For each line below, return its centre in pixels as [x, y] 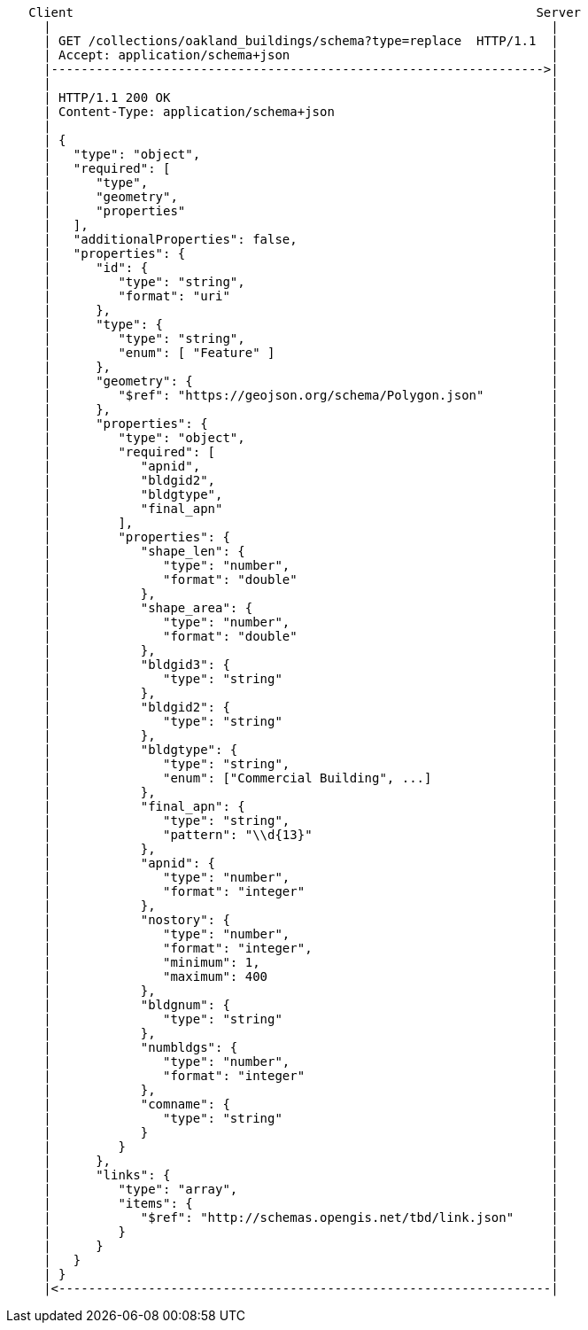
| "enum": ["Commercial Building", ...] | [301, 778]
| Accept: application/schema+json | [301, 55]
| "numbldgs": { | [301, 1047]
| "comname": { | [301, 1104]
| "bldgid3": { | [301, 665]
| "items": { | [301, 1203]
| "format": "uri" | [301, 296]
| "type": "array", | [301, 1189]
